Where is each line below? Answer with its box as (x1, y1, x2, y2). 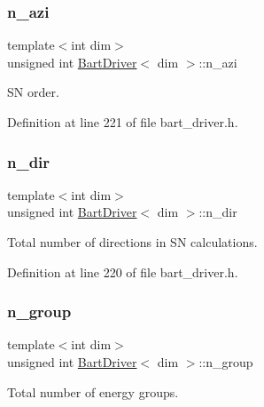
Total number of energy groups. (7, 382, 179, 401)
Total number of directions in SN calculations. (7, 233, 258, 251)
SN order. (7, 83, 59, 101)
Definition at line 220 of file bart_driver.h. (7, 262, 238, 281)
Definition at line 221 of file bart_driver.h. (7, 113, 238, 131)
